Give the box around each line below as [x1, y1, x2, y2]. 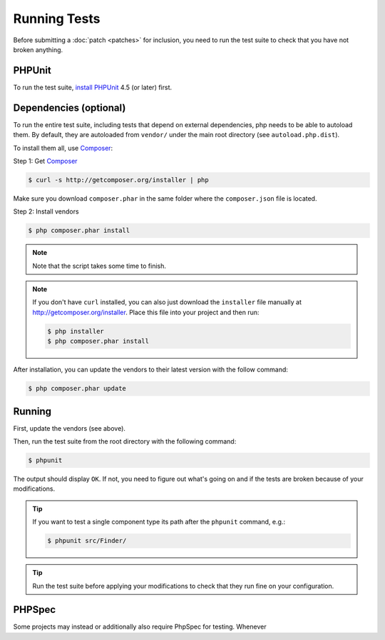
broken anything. [13, 45, 63, 54]
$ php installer [47, 327, 105, 335]
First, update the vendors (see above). [13, 424, 126, 432]
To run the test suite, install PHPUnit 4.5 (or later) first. [13, 83, 173, 91]
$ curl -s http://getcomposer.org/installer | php [28, 176, 210, 184]
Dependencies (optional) [13, 101, 126, 114]
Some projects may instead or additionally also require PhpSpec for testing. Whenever [13, 622, 267, 631]
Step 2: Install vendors [13, 207, 79, 216]
